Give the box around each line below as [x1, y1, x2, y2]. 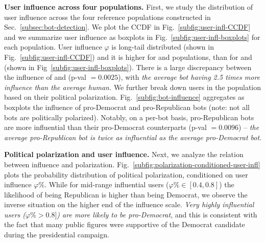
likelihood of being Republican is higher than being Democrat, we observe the [4, 189, 248, 200]
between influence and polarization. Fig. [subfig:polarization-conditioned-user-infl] [4, 159, 260, 169]
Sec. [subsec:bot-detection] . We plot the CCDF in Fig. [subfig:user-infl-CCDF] [4, 21, 251, 32]
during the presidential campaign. [4, 229, 109, 240]
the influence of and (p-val [4, 72, 87, 82]
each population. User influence [4, 41, 102, 52]
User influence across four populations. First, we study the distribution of [4, 2, 253, 12]
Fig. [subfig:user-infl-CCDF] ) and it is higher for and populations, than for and [4, 51, 252, 62]
